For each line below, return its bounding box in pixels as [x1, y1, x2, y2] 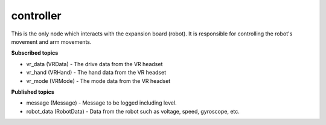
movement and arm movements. [11, 38, 92, 45]
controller [11, 9, 62, 22]
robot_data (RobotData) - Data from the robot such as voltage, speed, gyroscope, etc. [26, 108, 240, 115]
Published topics [11, 88, 54, 96]
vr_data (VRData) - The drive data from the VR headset [26, 60, 163, 67]
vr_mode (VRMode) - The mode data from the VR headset [26, 77, 171, 84]
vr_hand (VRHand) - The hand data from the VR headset [26, 69, 166, 76]
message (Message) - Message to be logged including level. [26, 99, 177, 106]
